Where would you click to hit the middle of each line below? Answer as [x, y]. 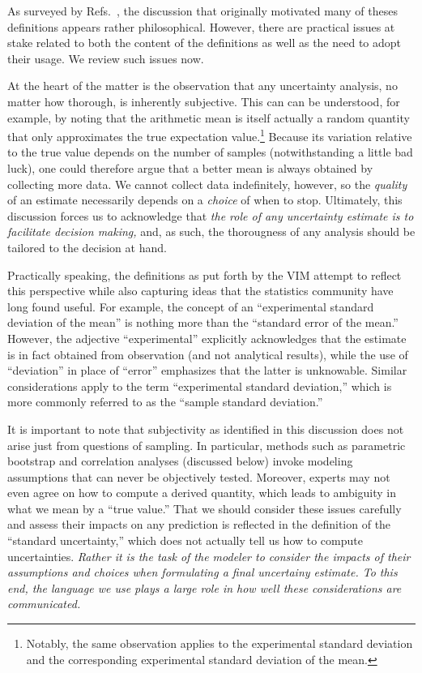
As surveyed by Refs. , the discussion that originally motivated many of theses [202, 11]
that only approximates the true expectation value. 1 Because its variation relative [210, 135]
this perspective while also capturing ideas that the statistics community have [200, 291]
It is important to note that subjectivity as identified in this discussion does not [206, 429]
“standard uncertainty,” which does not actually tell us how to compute [185, 540]
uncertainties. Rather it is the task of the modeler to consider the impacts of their [209, 556]
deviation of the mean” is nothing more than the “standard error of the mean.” [203, 322]
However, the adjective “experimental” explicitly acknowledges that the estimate [207, 338]
